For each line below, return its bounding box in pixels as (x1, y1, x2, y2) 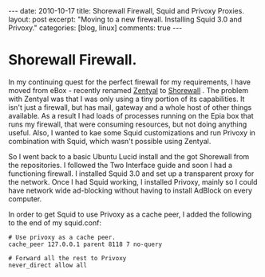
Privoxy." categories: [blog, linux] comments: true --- (8, 23, 183, 33)
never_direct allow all (8, 261, 88, 269)
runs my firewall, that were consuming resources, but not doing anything (8, 119, 247, 129)
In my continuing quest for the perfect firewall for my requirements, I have (8, 77, 251, 87)
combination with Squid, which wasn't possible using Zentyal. (8, 136, 212, 146)
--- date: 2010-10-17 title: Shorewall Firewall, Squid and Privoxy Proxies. (8, 6, 245, 15)
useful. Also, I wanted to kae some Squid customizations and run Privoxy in (8, 127, 255, 137)
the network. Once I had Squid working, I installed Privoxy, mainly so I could (8, 177, 258, 186)
